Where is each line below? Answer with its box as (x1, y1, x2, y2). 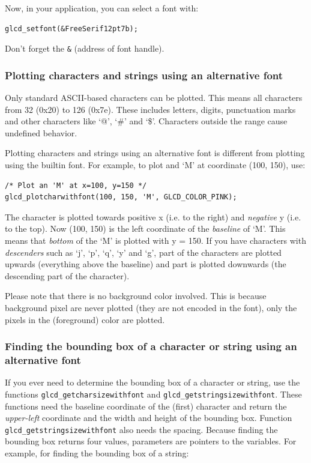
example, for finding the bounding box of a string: (5, 446, 189, 459)
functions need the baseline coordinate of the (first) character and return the (5, 399, 287, 412)
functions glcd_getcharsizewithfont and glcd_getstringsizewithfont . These (5, 387, 302, 400)
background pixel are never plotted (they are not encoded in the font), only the (5, 301, 297, 313)
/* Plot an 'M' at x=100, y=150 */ (5, 181, 147, 190)
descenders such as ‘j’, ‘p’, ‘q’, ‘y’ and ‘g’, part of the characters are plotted (5, 246, 282, 258)
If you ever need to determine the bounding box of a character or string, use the (5, 376, 300, 389)
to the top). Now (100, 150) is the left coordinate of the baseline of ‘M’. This (5, 222, 286, 235)
